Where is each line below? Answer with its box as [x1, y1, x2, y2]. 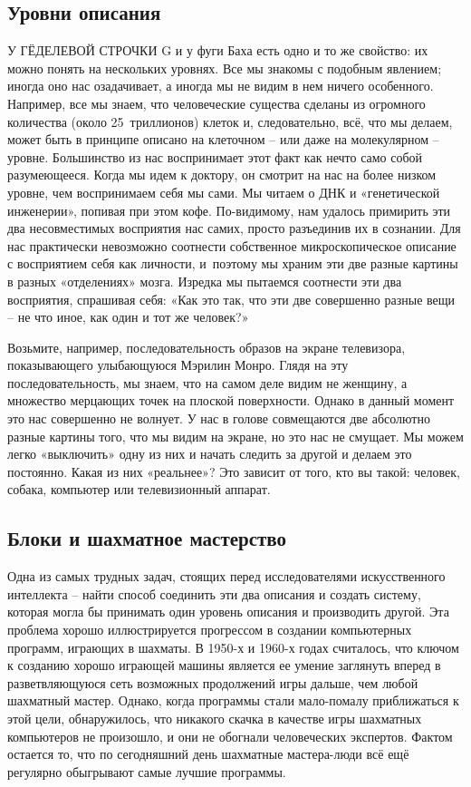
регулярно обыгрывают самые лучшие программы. [7, 762, 286, 781]
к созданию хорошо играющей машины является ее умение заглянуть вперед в [7, 656, 441, 675]
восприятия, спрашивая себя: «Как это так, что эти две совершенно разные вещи [7, 289, 456, 308]
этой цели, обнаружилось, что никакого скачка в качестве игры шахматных [7, 709, 422, 727]
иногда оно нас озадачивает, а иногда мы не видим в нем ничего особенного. [7, 76, 434, 95]
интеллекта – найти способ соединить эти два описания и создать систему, [7, 584, 421, 603]
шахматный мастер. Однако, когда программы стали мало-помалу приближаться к [7, 691, 459, 710]
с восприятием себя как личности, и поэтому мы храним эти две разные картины [7, 254, 458, 273]
